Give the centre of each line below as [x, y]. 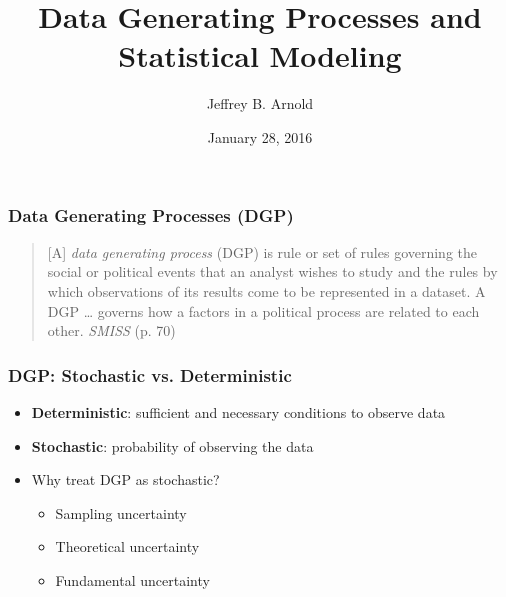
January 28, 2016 [260, 136]
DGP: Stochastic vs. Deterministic [150, 374]
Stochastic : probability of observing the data [172, 445]
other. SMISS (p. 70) [111, 330]
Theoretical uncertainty [127, 546]
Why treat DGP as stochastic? [125, 479]
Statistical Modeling [260, 55]
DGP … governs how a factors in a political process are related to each [263, 310]
